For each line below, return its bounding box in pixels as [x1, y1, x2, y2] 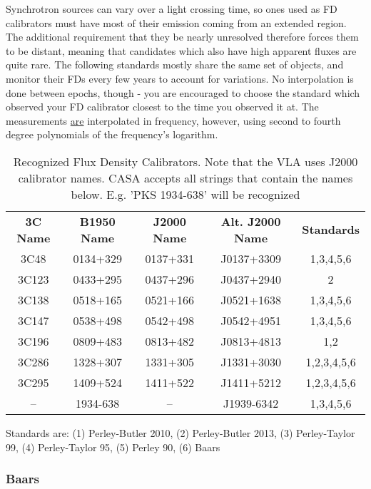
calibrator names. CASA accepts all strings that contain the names [18, 169, 353, 186]
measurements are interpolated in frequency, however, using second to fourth [6, 113, 341, 128]
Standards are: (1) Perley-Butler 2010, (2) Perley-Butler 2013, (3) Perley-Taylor [6, 425, 355, 440]
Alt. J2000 [220, 212, 281, 230]
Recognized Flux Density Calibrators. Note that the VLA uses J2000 [13, 153, 358, 170]
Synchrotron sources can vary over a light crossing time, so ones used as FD [6, 1, 337, 16]
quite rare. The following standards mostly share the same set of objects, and [6, 57, 344, 72]
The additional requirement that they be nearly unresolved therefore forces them [6, 29, 359, 44]
